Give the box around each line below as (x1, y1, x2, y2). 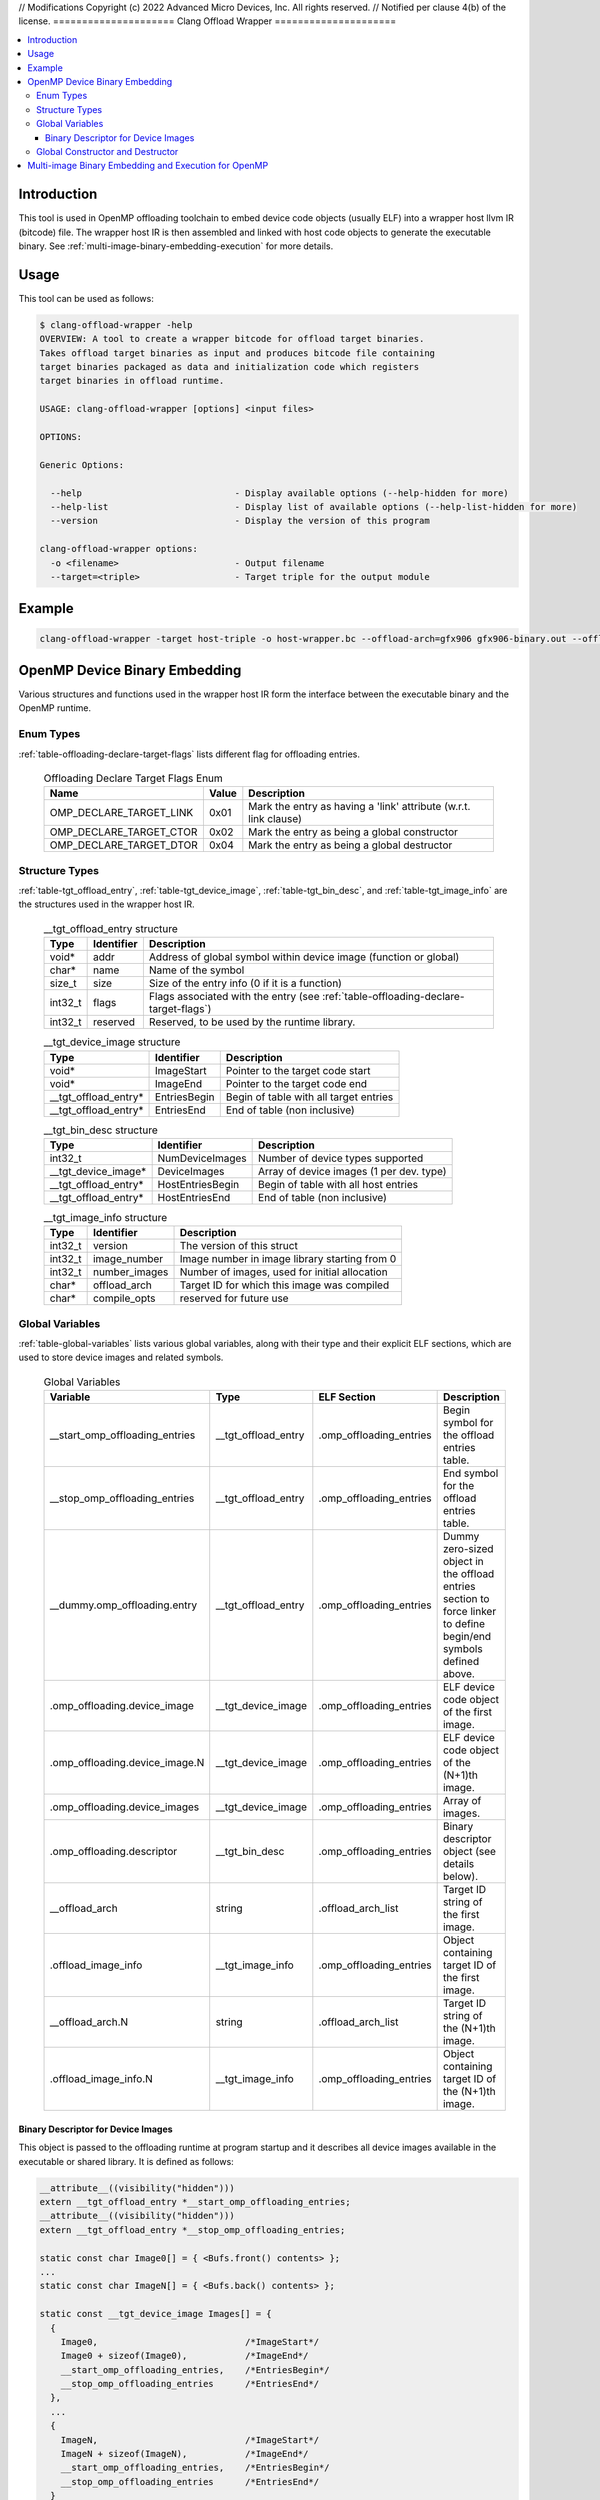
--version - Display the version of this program (50, 515, 430, 527)
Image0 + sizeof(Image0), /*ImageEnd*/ (60, 2350, 309, 2362)
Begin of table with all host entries (258, 1177, 419, 1191)
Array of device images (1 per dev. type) (258, 1164, 447, 1178)
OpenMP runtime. (18, 702, 92, 714)
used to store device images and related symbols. (18, 1351, 224, 1364)
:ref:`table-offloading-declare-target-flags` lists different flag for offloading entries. (18, 748, 360, 760)
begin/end (442, 1630, 492, 1644)
